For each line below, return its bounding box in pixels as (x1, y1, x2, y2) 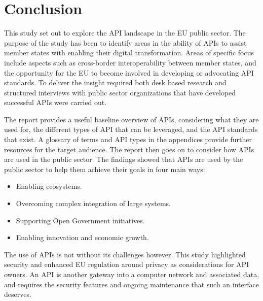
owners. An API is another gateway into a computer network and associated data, (4, 269, 259, 279)
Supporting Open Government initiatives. (16, 215, 145, 225)
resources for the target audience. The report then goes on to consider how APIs (4, 144, 254, 154)
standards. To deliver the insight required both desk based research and (4, 77, 227, 88)
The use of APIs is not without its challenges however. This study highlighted (4, 249, 246, 259)
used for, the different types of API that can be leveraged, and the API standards (4, 124, 258, 135)
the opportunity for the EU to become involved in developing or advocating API (4, 67, 254, 78)
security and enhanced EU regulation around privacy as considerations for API (4, 259, 249, 270)
